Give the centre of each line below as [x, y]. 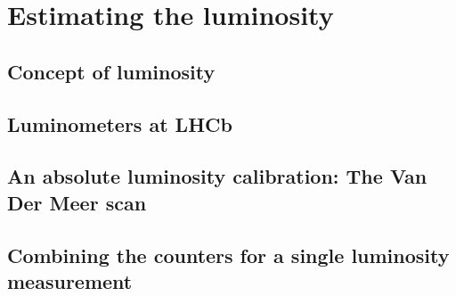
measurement [70, 280]
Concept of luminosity [111, 71]
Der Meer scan [77, 202]
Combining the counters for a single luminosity [228, 255]
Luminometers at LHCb [120, 123]
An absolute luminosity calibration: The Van [217, 176]
